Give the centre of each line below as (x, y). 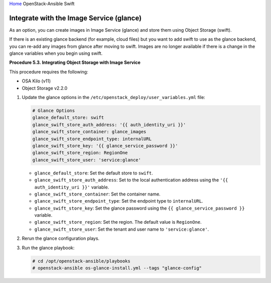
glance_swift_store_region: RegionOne (80, 153)
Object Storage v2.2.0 (45, 88)
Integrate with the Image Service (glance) (76, 18)
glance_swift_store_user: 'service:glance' (87, 160)
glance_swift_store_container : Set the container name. (97, 194)
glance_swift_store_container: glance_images (89, 132)
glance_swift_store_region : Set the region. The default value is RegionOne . (118, 222)
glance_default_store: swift (68, 118)
